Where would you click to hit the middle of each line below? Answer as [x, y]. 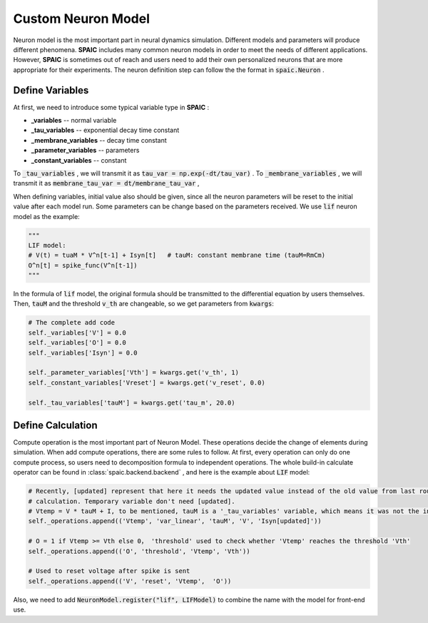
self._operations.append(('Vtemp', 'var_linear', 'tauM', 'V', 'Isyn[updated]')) [175, 521]
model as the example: [46, 216]
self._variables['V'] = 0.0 [77, 333]
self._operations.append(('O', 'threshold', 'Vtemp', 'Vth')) [139, 551]
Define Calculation [55, 425]
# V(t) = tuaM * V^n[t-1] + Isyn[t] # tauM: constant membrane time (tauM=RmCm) [177, 255]
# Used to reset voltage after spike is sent [109, 571]
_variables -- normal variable [74, 121]
